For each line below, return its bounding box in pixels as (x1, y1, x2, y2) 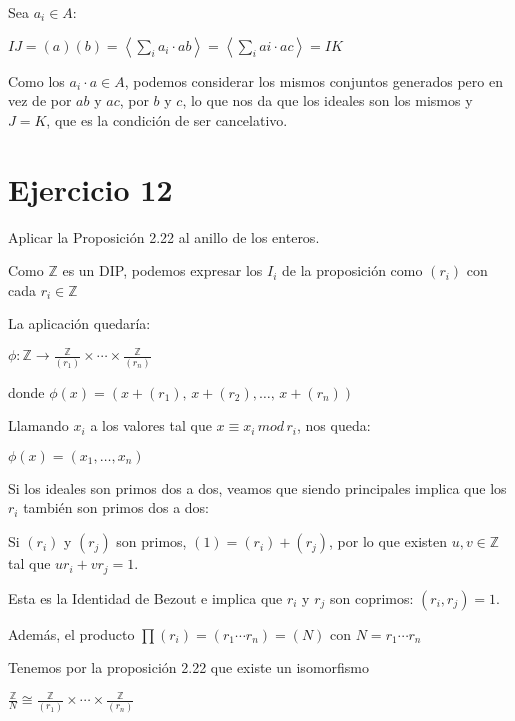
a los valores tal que (90, 415, 212, 436)
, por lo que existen (329, 531, 447, 552)
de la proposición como (281, 260, 423, 281)
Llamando (8, 415, 69, 436)
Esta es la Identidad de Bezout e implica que (8, 587, 283, 608)
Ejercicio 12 (8, 168, 173, 209)
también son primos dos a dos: (23, 497, 209, 518)
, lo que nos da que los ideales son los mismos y (182, 90, 473, 111)
